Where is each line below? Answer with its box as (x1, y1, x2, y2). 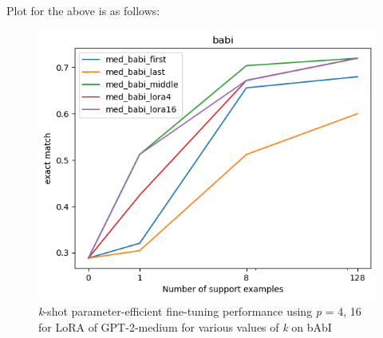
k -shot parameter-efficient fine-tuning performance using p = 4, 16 (38, 302, 361, 319)
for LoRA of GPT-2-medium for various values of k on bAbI (38, 318, 332, 335)
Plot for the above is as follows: (6, 2, 160, 18)
